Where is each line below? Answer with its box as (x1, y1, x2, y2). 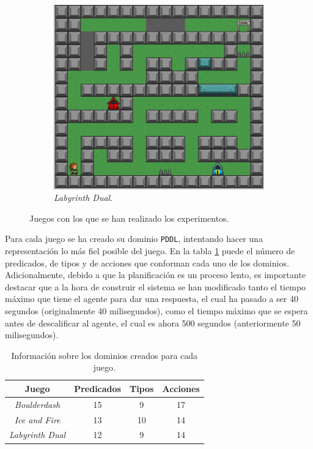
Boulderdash (15, 398, 61, 410)
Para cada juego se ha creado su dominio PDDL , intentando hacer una (5, 232, 263, 245)
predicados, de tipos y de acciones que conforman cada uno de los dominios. (5, 256, 289, 269)
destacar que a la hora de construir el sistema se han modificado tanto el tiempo (5, 280, 306, 293)
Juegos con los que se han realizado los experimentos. (29, 211, 229, 224)
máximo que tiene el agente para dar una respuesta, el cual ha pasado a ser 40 (5, 292, 298, 305)
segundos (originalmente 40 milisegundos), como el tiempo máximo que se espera (5, 304, 308, 317)
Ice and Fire (14, 413, 61, 426)
